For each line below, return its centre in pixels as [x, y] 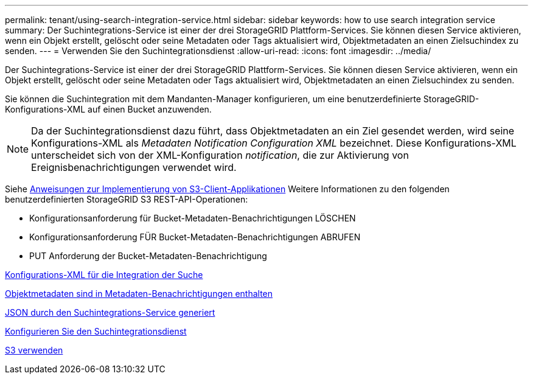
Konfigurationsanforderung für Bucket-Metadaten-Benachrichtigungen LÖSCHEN [193, 218]
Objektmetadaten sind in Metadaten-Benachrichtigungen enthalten [139, 294]
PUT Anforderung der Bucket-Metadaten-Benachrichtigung [148, 256]
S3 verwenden [34, 350]
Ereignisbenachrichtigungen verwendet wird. [134, 167]
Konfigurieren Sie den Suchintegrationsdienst [96, 331]
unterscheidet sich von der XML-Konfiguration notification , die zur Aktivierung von [220, 155]
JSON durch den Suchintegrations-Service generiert [110, 312]
